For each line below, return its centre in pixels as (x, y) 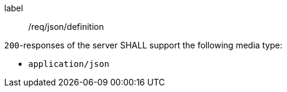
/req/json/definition (66, 27)
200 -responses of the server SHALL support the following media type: (143, 45)
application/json (69, 64)
